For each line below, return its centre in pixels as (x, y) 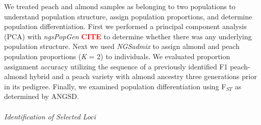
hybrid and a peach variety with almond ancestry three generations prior (143, 76)
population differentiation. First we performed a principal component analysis (125, 26)
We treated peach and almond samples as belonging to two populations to (120, 6)
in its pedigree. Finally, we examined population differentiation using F (115, 86)
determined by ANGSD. (42, 96)
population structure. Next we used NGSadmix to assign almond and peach (122, 46)
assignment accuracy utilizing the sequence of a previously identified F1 (116, 66)
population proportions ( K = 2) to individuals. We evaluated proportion (117, 56)
